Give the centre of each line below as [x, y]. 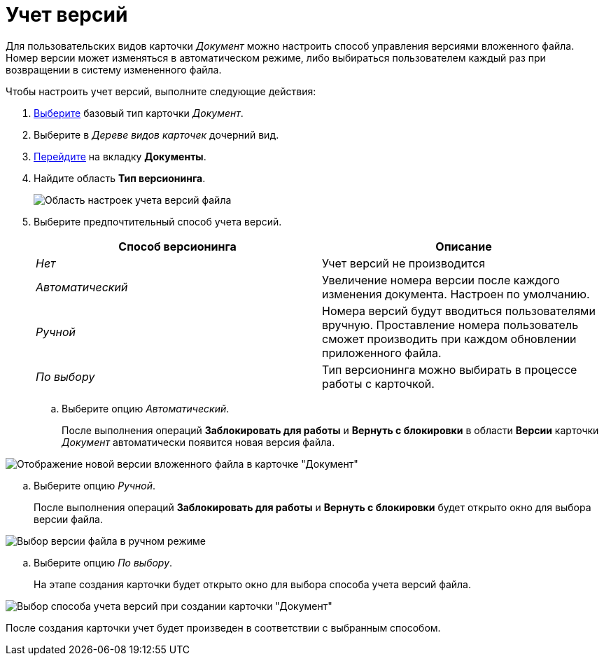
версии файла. [68, 519]
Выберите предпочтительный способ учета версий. [158, 221]
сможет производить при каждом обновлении [449, 339]
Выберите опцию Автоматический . [146, 408]
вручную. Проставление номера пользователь [450, 325]
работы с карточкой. [378, 383]
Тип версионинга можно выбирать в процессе [450, 369]
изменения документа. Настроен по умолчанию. [456, 294]
